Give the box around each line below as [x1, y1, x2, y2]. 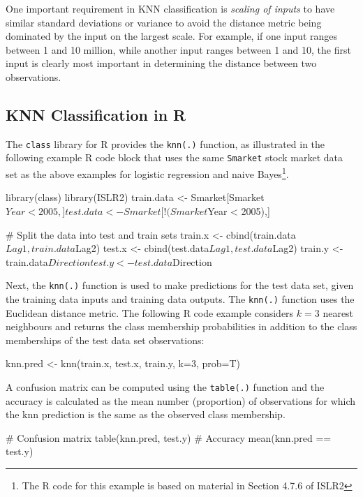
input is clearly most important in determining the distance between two [6, 56, 317, 71]
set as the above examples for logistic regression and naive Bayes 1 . [6, 165, 289, 181]
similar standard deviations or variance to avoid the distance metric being [6, 15, 322, 29]
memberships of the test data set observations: [6, 332, 205, 347]
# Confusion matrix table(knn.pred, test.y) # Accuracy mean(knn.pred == [6, 430, 332, 445]
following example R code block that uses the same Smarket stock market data [6, 150, 343, 165]
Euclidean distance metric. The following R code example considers [6, 305, 294, 320]
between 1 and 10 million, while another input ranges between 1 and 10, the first [6, 42, 351, 57]
